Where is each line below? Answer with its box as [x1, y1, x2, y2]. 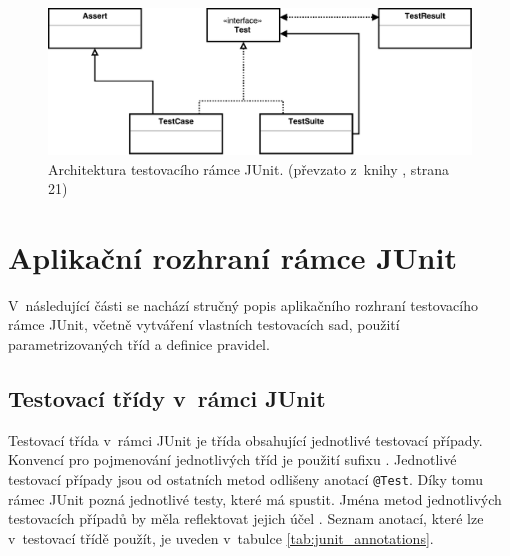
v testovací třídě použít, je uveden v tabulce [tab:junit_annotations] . [8, 527, 434, 548]
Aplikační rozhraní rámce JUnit [8, 236, 457, 277]
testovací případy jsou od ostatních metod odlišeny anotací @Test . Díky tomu [8, 469, 484, 490]
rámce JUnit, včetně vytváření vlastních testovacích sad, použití [8, 314, 400, 335]
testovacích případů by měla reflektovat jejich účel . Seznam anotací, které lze [8, 508, 484, 529]
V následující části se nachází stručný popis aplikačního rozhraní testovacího [8, 294, 478, 315]
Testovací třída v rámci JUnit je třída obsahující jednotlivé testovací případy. [8, 429, 483, 450]
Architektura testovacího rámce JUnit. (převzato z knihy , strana [48, 158, 450, 179]
